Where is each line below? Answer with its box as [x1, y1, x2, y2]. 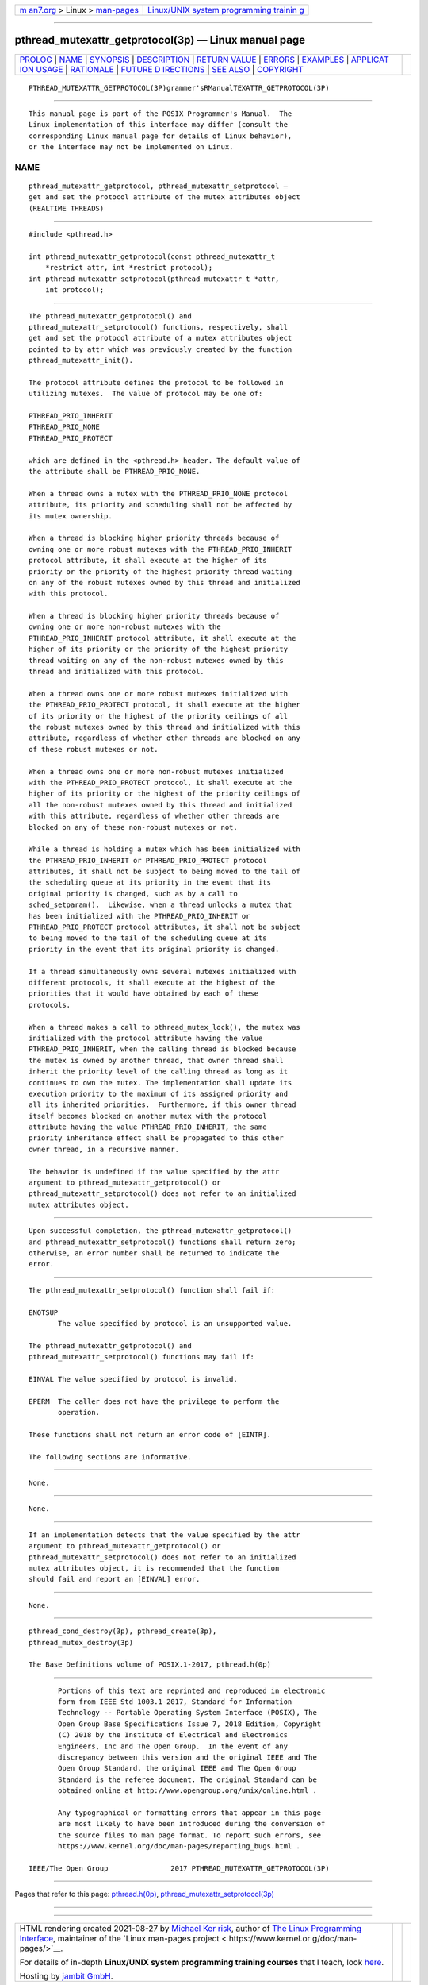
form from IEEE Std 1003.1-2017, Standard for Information [58, 1698, 292, 1706]
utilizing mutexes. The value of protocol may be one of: [29, 389, 263, 399]
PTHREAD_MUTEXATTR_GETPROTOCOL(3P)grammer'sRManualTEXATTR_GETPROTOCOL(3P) [29, 83, 330, 92]
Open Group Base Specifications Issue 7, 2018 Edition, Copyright [58, 1719, 322, 1729]
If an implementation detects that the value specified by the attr [29, 1530, 300, 1540]
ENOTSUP [29, 1308, 59, 1317]
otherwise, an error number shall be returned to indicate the [29, 1248, 280, 1258]
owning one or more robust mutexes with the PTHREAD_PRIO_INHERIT [29, 545, 292, 553]
